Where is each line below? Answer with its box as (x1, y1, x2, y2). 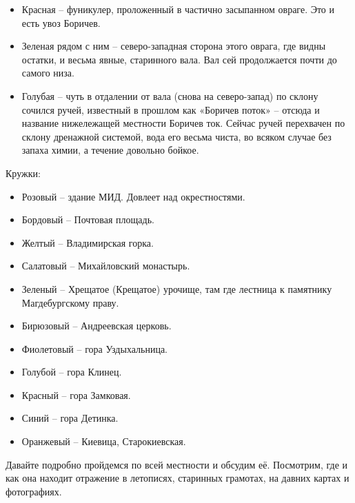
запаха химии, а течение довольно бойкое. (21, 143, 199, 157)
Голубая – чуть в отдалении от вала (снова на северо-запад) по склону (21, 88, 318, 103)
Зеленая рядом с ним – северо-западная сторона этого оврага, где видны (21, 39, 326, 53)
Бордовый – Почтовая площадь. (21, 212, 154, 227)
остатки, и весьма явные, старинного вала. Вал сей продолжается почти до (21, 52, 337, 66)
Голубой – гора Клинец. (21, 365, 122, 379)
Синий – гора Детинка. (21, 411, 119, 425)
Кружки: (6, 165, 41, 180)
